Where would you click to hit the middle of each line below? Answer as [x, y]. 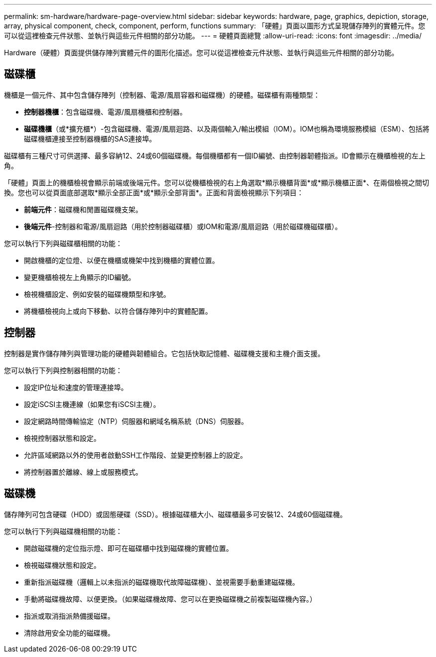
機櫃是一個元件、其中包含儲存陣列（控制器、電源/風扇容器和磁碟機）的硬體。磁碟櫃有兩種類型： [162, 95]
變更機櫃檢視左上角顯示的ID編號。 [80, 277]
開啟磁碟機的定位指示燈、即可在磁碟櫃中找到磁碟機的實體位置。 [128, 548]
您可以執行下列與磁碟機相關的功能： [63, 531]
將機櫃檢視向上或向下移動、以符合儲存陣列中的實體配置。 [118, 311]
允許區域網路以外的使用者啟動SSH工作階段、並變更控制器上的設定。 [136, 455]
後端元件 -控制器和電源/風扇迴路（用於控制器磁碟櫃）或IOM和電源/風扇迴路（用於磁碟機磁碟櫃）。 [183, 226]
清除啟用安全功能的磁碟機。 [69, 633]
